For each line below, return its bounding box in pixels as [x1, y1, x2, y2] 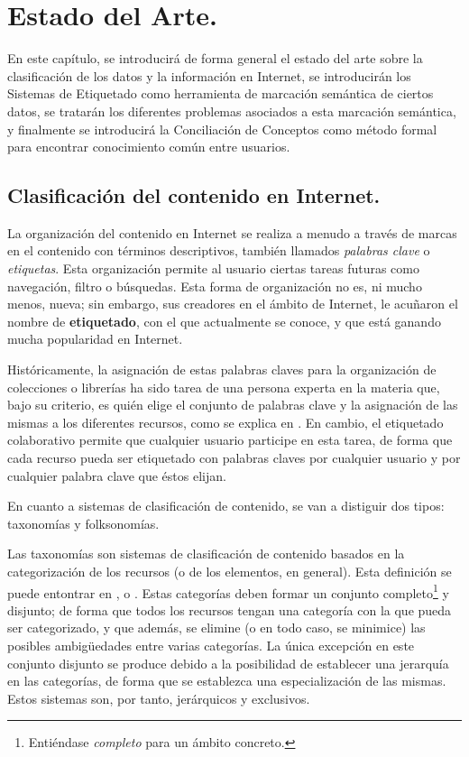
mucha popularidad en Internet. [7, 329, 183, 348]
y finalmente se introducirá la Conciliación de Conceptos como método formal [7, 119, 437, 138]
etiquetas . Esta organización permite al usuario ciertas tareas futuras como [7, 259, 420, 278]
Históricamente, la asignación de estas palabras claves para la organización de [7, 360, 437, 379]
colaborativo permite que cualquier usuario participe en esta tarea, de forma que [7, 430, 453, 449]
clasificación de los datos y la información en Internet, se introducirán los [7, 66, 411, 85]
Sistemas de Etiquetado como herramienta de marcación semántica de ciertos [7, 84, 434, 103]
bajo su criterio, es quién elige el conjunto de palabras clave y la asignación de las [7, 395, 458, 414]
